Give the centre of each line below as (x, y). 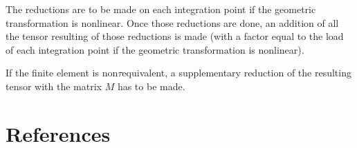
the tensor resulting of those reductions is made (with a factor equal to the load (175, 36)
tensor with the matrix (54, 86)
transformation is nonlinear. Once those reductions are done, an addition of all (172, 22)
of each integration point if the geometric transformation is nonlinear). (155, 49)
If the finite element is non (62, 73)
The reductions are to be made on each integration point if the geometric (161, 9)
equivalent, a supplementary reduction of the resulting (237, 73)
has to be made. (151, 86)
